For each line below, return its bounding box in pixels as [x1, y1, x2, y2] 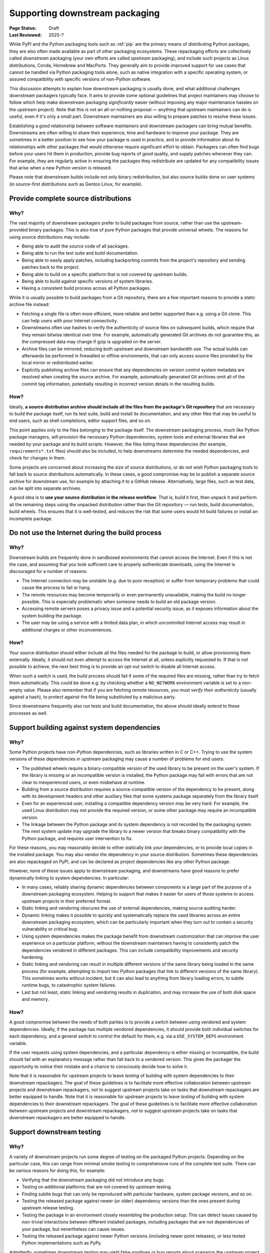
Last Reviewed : [9, 32, 42, 38]
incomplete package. [9, 515, 52, 521]
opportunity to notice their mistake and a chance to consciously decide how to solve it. [9, 1063, 188, 1070]
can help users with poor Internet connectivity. [21, 317, 118, 323]
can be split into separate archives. [9, 485, 82, 491]
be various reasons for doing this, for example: [9, 1168, 105, 1174]
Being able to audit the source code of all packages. [21, 243, 129, 249]
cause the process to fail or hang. [21, 584, 91, 591]
